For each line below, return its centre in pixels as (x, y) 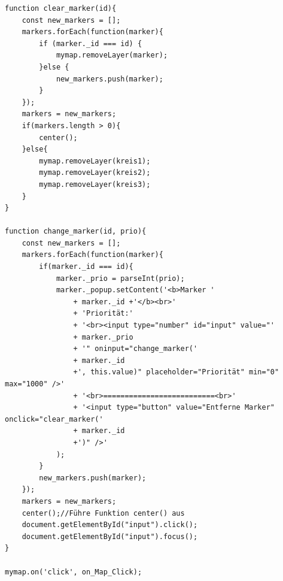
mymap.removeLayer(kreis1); (95, 161)
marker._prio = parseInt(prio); (120, 278)
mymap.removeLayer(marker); (112, 55)
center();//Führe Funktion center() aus (103, 513)
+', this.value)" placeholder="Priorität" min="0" (176, 372)
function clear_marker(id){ (61, 8)
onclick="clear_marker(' (54, 419)
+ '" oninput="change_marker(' (136, 349)
